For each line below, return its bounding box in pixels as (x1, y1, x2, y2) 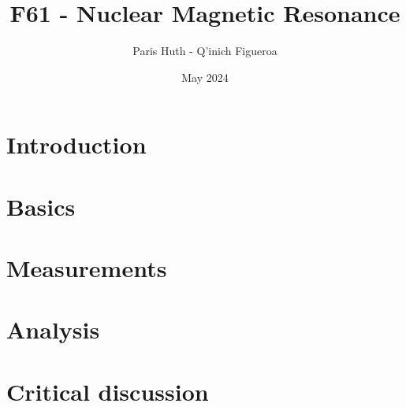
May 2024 (181, 68, 229, 85)
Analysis (6, 313, 100, 346)
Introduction (6, 128, 147, 161)
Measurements (6, 252, 167, 284)
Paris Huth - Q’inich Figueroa (132, 43, 277, 59)
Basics (6, 190, 76, 222)
